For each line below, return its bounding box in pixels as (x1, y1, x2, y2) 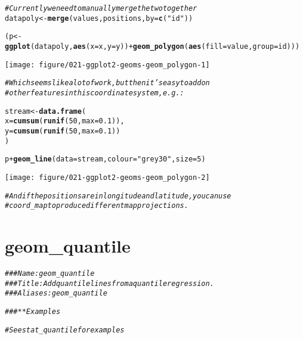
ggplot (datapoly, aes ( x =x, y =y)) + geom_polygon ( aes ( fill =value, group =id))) (5, 42, 300, 51)
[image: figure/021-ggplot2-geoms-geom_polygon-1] (5, 60, 210, 69)
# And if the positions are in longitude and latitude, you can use (5, 191, 231, 200)
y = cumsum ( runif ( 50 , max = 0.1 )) (5, 126, 120, 135)
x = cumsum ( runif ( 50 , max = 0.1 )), (5, 117, 125, 126)
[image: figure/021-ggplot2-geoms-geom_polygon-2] (5, 173, 210, 182)
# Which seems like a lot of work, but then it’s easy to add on (5, 79, 210, 88)
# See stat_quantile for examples (5, 325, 125, 334)
